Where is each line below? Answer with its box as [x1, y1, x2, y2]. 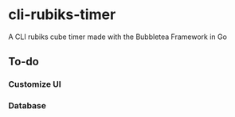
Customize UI [8, 79, 61, 90]
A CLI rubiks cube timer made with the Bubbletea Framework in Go [8, 32, 227, 41]
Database [8, 100, 46, 111]
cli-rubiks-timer [8, 6, 116, 24]
